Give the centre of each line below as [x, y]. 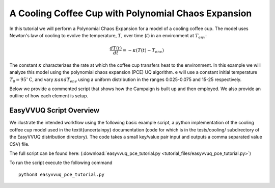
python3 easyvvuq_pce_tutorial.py [61, 174]
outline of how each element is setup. [49, 96]
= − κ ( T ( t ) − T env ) [143, 51]
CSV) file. [20, 144]
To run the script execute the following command [61, 163]
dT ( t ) [116, 48]
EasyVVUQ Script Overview [54, 110]
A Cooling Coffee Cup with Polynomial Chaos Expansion [131, 13]
